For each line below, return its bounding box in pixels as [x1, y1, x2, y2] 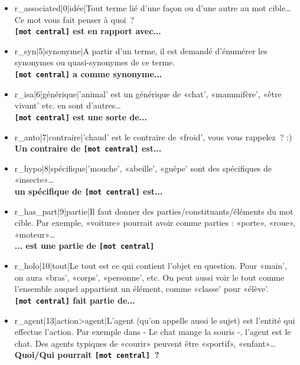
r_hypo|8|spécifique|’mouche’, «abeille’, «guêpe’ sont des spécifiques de [14, 162, 272, 174]
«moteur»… [14, 228, 56, 240]
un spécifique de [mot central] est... [14, 185, 163, 197]
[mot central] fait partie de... [14, 294, 135, 306]
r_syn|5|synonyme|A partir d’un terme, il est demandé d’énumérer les [14, 44, 268, 57]
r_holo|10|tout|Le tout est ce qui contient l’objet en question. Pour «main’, [14, 259, 287, 272]
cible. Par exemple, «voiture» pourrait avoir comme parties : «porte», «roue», [14, 216, 296, 229]
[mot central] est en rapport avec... [14, 25, 161, 37]
